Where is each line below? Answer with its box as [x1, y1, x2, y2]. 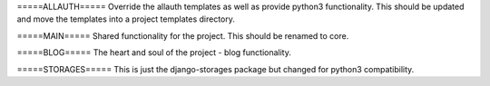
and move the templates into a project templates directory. [16, 14, 236, 24]
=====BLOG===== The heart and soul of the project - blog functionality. [16, 47, 292, 58]
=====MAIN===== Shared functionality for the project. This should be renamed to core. [16, 30, 349, 41]
